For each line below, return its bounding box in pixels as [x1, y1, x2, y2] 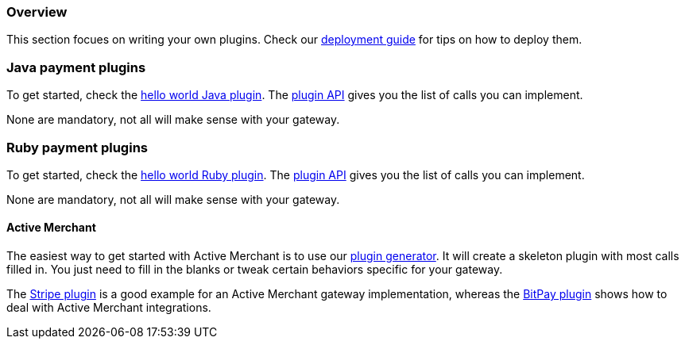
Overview [6, 4, 68, 20]
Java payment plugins [6, 59, 146, 75]
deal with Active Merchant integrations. [6, 301, 211, 315]
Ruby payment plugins [6, 139, 148, 155]
